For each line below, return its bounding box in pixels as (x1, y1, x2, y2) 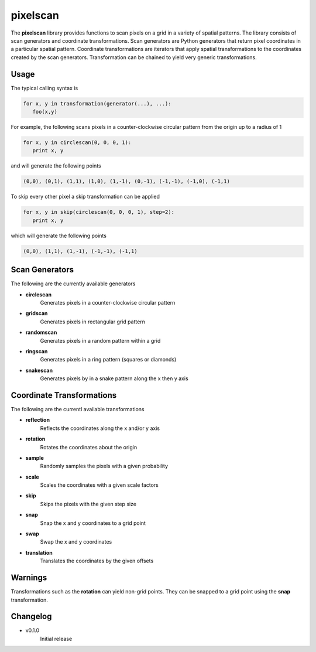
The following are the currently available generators (11, 280, 136, 287)
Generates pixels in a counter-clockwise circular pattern (40, 299, 176, 306)
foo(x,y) (32, 108, 58, 115)
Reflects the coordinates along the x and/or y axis (40, 425, 160, 432)
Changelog (11, 612, 52, 622)
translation (25, 549, 53, 556)
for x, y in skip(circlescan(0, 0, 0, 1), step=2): (23, 209, 175, 216)
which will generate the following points (11, 232, 107, 239)
